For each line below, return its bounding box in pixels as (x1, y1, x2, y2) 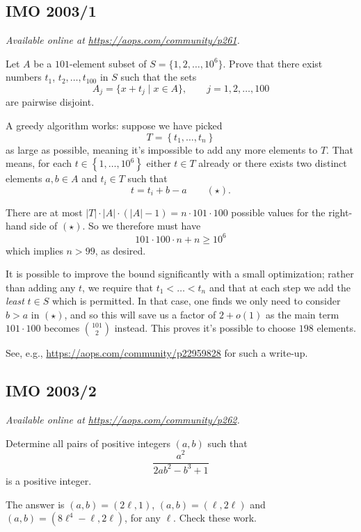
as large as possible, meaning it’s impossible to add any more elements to (6, 142, 318, 156)
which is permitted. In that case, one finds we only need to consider (51, 293, 341, 308)
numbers (6, 70, 42, 84)
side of (30, 218, 58, 233)
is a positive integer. (6, 473, 92, 487)
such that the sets (120, 70, 197, 84)
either (146, 156, 171, 170)
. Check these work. (173, 510, 257, 525)
